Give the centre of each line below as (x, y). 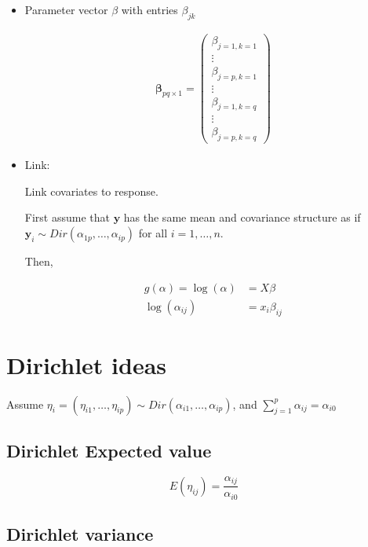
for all (153, 233)
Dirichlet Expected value (109, 451)
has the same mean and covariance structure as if (242, 217)
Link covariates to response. (91, 191)
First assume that (67, 217)
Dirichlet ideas (87, 364)
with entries (149, 9)
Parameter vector (66, 9)
